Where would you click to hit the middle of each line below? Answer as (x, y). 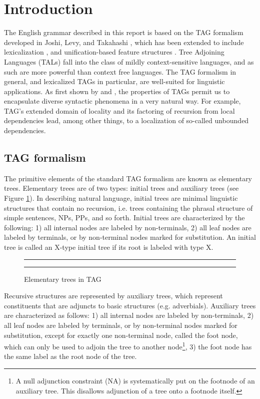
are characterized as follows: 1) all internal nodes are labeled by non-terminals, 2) (129, 315)
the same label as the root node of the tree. (70, 356)
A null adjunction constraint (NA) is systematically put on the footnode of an (135, 381)
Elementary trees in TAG (63, 279)
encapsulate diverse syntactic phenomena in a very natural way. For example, (122, 101)
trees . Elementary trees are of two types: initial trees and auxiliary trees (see (121, 188)
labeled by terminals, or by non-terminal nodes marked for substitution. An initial (130, 237)
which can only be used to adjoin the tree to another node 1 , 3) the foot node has (128, 346)
